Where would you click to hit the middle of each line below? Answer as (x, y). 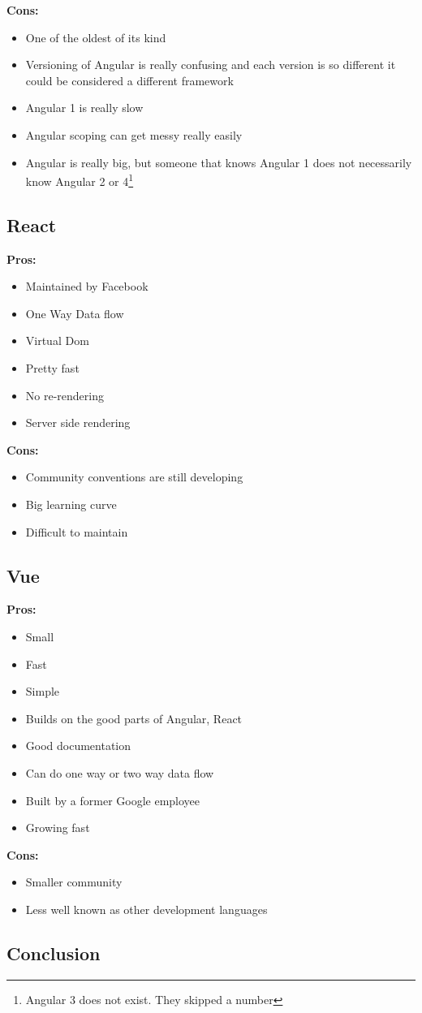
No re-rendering (65, 395)
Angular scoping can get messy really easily (134, 134)
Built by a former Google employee (113, 800)
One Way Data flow (75, 313)
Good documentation (78, 746)
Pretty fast (52, 367)
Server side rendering (78, 422)
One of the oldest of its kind (96, 37)
